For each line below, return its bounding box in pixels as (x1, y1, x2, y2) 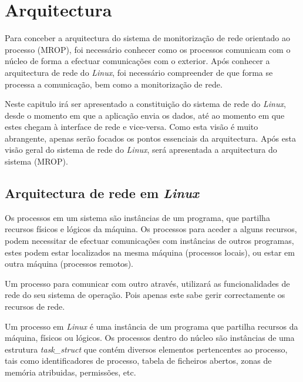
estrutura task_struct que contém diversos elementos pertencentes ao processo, (5, 343, 288, 355)
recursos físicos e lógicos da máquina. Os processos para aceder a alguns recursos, (5, 223, 297, 235)
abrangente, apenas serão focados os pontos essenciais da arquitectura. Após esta (5, 132, 296, 144)
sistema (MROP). (5, 155, 68, 167)
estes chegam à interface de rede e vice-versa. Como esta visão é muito (5, 120, 258, 133)
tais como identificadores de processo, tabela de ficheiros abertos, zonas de (5, 354, 272, 367)
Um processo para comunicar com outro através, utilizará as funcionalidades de (5, 277, 290, 289)
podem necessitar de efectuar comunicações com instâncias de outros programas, (5, 234, 294, 247)
